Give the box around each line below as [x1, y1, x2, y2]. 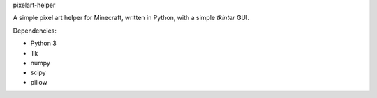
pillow [30, 78, 48, 86]
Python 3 [30, 39, 57, 48]
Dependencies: [13, 26, 57, 35]
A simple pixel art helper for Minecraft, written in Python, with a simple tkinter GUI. [13, 14, 250, 22]
